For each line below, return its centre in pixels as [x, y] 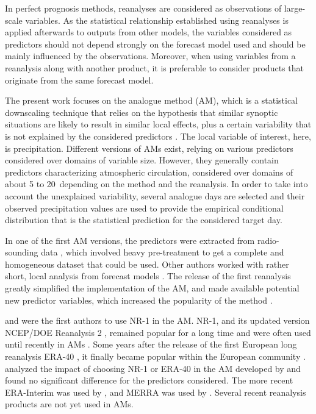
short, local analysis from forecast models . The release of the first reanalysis [148, 276]
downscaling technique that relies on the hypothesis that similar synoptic [142, 112]
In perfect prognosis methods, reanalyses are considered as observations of [143, 8]
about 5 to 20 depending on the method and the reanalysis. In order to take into [156, 184]
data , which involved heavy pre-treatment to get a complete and [163, 252]
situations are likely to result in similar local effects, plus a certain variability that [158, 124]
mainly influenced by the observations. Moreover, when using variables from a [150, 56]
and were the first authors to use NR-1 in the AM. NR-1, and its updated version [157, 320]
